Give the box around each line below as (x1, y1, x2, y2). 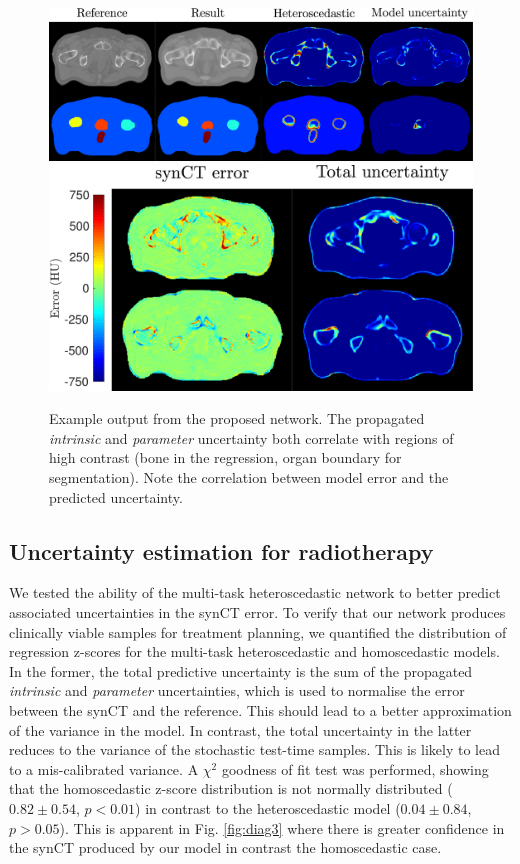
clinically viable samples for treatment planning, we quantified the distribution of (9, 621, 507, 642)
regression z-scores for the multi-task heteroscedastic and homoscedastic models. (9, 641, 500, 662)
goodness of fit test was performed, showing (221, 758, 489, 779)
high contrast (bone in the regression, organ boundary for (49, 447, 402, 468)
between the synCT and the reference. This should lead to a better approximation (9, 699, 512, 720)
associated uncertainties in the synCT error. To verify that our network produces (9, 601, 506, 622)
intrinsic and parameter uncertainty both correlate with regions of (49, 427, 454, 448)
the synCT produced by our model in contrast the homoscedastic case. (9, 837, 442, 858)
